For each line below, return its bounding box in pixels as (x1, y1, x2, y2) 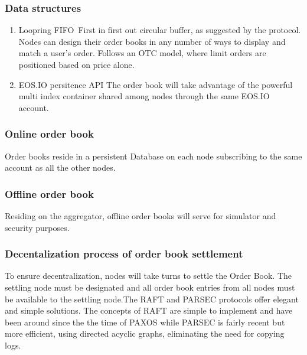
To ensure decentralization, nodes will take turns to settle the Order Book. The (5, 269, 292, 282)
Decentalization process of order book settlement (5, 246, 243, 261)
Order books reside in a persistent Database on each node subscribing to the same (5, 149, 302, 162)
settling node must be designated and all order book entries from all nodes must (5, 281, 295, 293)
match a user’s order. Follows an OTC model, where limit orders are (18, 47, 266, 59)
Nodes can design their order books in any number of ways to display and (18, 35, 286, 47)
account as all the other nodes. (5, 161, 116, 174)
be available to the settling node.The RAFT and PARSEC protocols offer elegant (5, 292, 299, 305)
